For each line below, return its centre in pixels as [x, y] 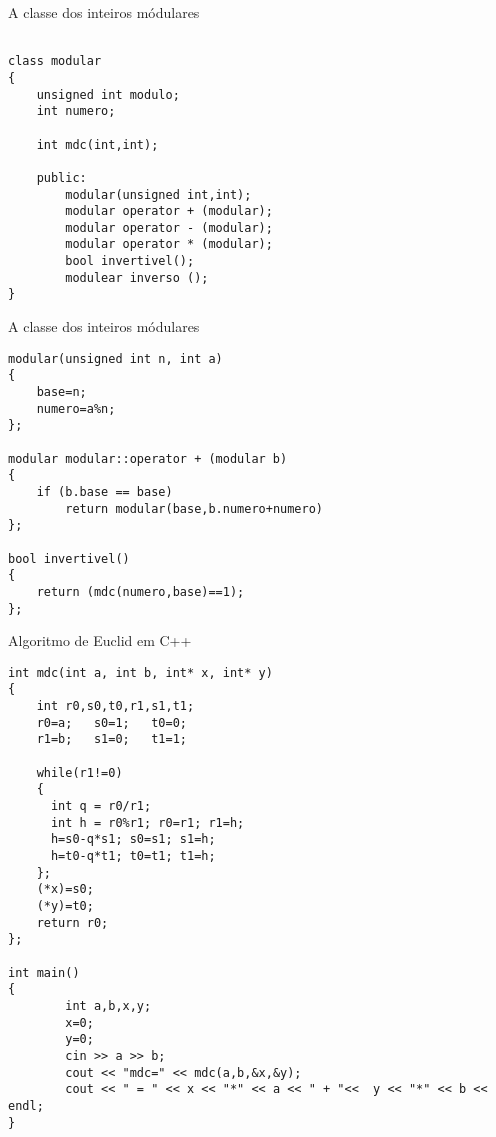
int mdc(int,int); [97, 144]
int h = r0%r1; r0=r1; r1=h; [147, 822]
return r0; [72, 922]
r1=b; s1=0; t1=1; [111, 739]
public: [61, 177]
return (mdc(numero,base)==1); [140, 591]
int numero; [76, 111]
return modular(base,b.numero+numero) [194, 508]
